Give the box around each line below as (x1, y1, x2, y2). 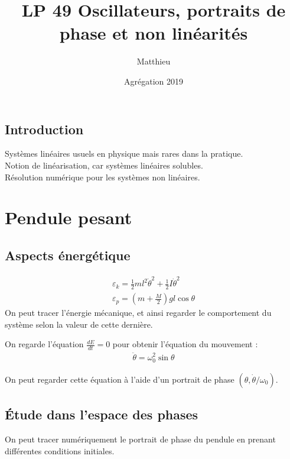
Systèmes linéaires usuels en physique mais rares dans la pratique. (5, 147, 243, 160)
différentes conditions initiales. (5, 444, 115, 457)
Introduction (5, 119, 84, 138)
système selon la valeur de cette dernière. (5, 318, 153, 330)
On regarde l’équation (5, 338, 84, 350)
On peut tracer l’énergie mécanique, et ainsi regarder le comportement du (5, 306, 272, 319)
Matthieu (136, 55, 171, 67)
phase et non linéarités (59, 21, 248, 45)
